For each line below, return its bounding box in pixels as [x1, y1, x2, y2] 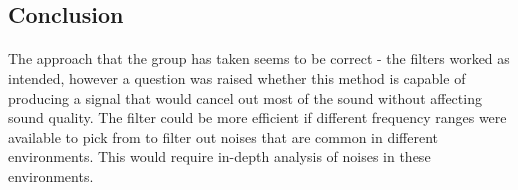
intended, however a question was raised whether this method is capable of [8, 67, 466, 88]
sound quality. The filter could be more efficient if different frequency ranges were [8, 107, 507, 128]
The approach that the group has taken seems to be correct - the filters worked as [8, 48, 510, 69]
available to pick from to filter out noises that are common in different [8, 126, 439, 147]
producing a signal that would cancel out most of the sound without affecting [8, 87, 482, 108]
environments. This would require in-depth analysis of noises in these [8, 146, 431, 167]
